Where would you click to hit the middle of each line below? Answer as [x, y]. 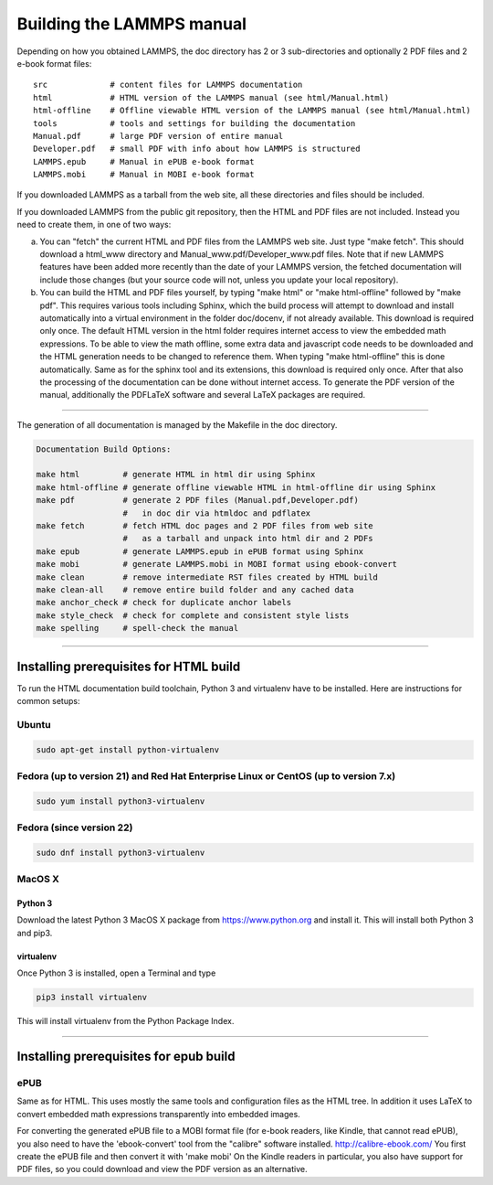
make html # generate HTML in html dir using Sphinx [176, 475]
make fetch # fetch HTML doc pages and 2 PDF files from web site [205, 526]
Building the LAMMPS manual [131, 24]
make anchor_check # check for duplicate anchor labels [164, 603]
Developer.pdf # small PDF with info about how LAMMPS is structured [197, 149]
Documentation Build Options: [104, 449]
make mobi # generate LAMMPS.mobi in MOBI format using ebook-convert [216, 564]
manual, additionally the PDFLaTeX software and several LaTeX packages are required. [203, 395]
